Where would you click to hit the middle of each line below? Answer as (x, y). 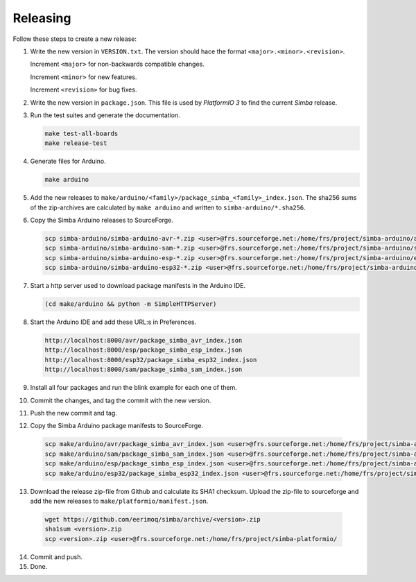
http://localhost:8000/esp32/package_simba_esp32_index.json (151, 360)
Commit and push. (57, 557)
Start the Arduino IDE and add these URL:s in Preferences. (113, 322)
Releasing (42, 18)
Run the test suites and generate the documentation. (105, 115)
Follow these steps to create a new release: (75, 39)
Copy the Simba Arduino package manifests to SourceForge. (117, 426)
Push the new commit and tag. (73, 413)
